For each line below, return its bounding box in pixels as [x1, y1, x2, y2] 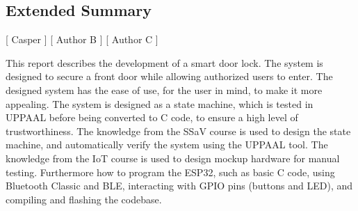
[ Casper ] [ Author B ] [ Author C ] [6, 32, 158, 47]
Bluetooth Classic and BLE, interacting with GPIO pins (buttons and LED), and [6, 178, 353, 193]
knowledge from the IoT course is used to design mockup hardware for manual [6, 150, 340, 165]
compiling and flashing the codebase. [6, 192, 162, 206]
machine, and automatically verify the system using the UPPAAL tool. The [6, 137, 328, 152]
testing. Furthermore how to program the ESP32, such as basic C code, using [6, 164, 335, 179]
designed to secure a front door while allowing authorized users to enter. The [6, 69, 333, 84]
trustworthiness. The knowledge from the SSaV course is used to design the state [6, 123, 351, 138]
